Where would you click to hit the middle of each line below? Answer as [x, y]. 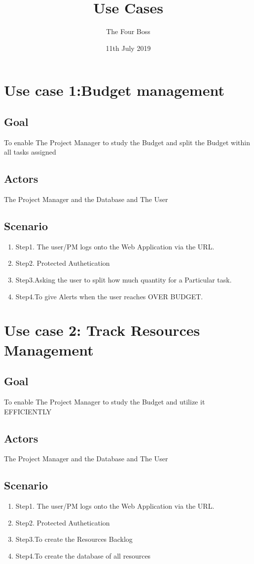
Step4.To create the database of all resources [83, 556]
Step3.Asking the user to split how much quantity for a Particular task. [124, 280]
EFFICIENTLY [28, 411]
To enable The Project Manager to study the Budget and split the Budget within [127, 142]
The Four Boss [128, 31]
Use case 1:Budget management [114, 90]
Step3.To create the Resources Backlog [74, 539]
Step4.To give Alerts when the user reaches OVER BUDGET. [109, 296]
